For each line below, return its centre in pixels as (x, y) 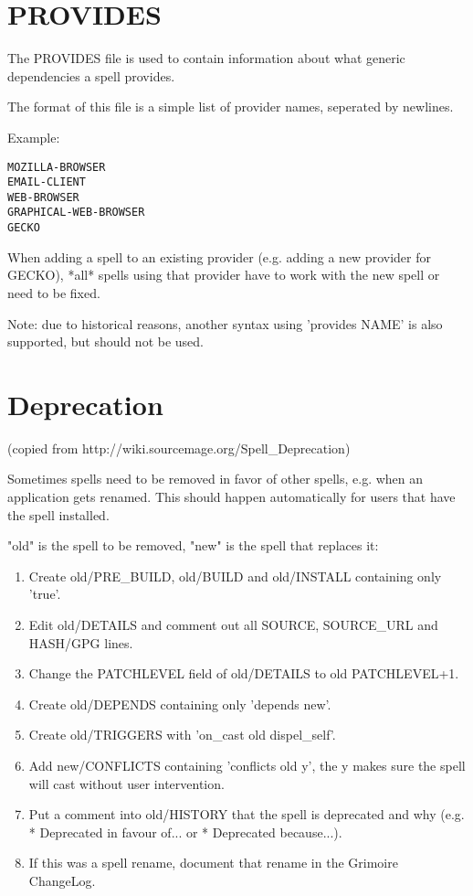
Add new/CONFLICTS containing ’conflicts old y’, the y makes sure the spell (247, 765)
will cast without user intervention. (126, 783)
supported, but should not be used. (105, 341)
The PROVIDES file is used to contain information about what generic (206, 58)
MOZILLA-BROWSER (57, 167)
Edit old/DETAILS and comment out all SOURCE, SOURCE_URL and (233, 625)
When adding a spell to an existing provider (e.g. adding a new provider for (219, 256)
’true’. (45, 594)
